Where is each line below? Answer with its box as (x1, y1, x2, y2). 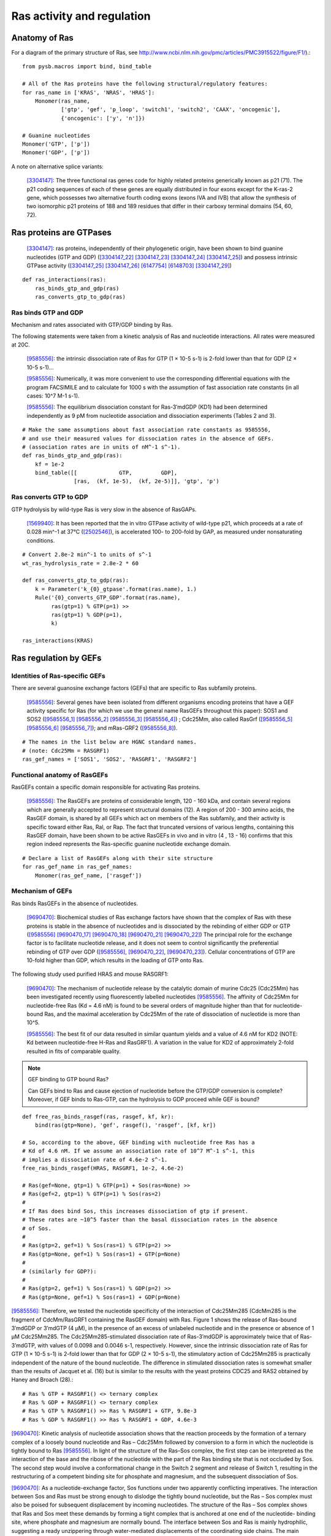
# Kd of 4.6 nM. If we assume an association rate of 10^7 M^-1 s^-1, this (22, 1148, 255, 1154)
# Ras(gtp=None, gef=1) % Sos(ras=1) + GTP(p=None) (22, 1250, 181, 1258)
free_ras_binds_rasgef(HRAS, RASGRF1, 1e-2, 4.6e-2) (22, 1164, 184, 1172)
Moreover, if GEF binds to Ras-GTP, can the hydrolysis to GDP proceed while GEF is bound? (28, 1095, 260, 1103)
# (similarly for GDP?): (22, 1268, 97, 1275)
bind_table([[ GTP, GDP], (34, 469, 178, 476)
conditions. (26, 536, 55, 544)
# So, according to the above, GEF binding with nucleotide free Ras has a (22, 1138, 255, 1146)
